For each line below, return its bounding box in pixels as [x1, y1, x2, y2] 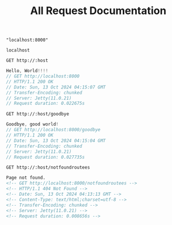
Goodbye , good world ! [6, 121, 59, 127]
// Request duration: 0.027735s [6, 154, 85, 160]
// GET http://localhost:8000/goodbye [6, 127, 101, 133]
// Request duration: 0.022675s [6, 101, 85, 107]
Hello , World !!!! [6, 68, 49, 74]
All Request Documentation [30, 4, 167, 18]
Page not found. [6, 175, 46, 181]
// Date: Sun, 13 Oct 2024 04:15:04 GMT [6, 138, 106, 144]
